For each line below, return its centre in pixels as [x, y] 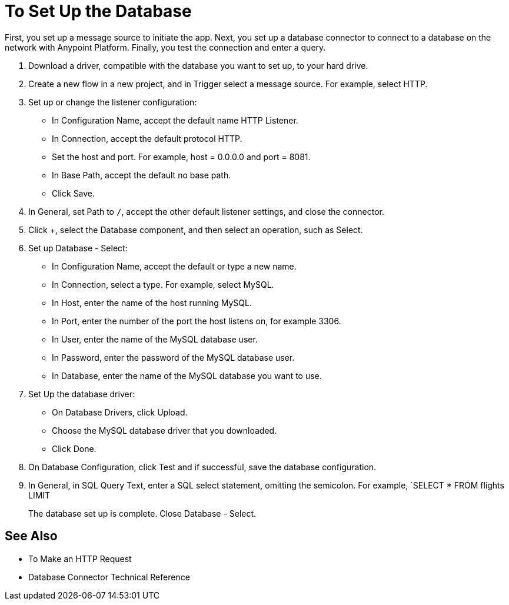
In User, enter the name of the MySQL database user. [155, 339]
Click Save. [74, 193]
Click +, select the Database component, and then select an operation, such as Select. [196, 230]
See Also [31, 536]
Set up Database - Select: [78, 248]
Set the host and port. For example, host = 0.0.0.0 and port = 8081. [181, 157]
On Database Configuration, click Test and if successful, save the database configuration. [202, 467]
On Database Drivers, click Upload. [120, 412]
